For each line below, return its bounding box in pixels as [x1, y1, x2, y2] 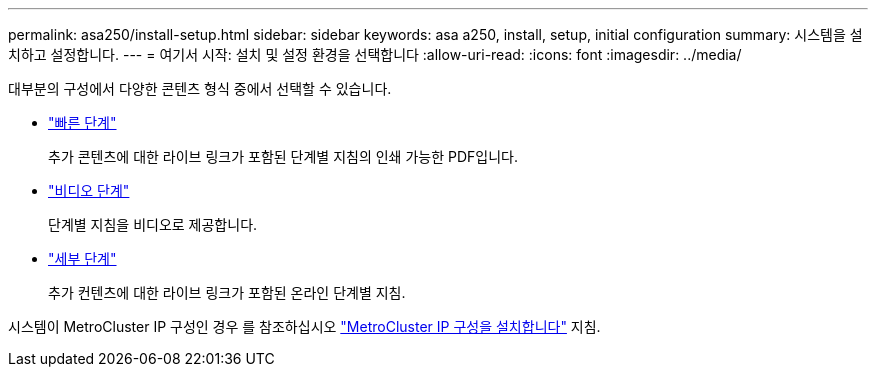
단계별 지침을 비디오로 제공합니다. [48, 216, 258, 233]
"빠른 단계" [48, 114, 117, 131]
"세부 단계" [48, 250, 117, 267]
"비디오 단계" [48, 182, 130, 199]
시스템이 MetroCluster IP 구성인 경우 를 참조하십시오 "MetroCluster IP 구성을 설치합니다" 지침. [8, 318, 601, 335]
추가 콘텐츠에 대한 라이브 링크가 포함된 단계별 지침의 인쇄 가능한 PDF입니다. [48, 148, 518, 165]
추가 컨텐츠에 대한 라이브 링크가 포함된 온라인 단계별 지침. [48, 284, 406, 301]
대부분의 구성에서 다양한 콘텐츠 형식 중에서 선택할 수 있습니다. [8, 80, 392, 97]
